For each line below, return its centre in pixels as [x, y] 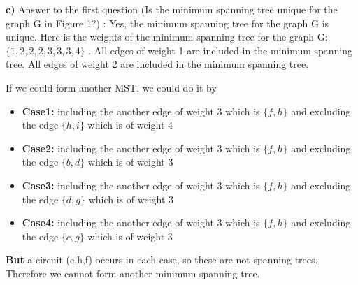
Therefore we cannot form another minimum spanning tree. [133, 273]
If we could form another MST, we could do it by [111, 87]
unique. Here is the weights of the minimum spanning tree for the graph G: [167, 37]
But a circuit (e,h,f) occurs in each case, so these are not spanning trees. [162, 260]
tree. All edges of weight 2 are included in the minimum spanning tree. [157, 64]
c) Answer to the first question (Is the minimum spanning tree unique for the [172, 9]
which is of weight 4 [130, 125]
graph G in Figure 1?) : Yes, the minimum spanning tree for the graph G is [167, 23]
